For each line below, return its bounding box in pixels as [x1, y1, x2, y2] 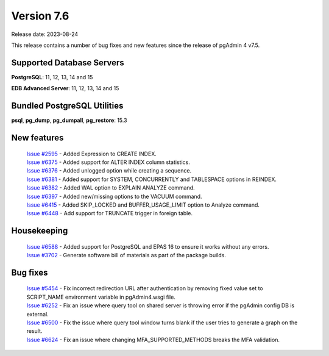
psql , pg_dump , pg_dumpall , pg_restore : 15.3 [11, 116, 127, 124]
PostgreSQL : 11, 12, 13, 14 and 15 [11, 73, 93, 80]
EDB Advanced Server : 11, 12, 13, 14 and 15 [11, 85, 119, 92]
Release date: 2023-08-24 [11, 30, 79, 38]
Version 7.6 [11, 9, 69, 23]
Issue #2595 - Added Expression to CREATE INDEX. [26, 150, 157, 157]
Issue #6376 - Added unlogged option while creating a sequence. [26, 167, 192, 174]
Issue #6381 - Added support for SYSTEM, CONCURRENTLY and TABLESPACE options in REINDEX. [26, 176, 277, 183]
